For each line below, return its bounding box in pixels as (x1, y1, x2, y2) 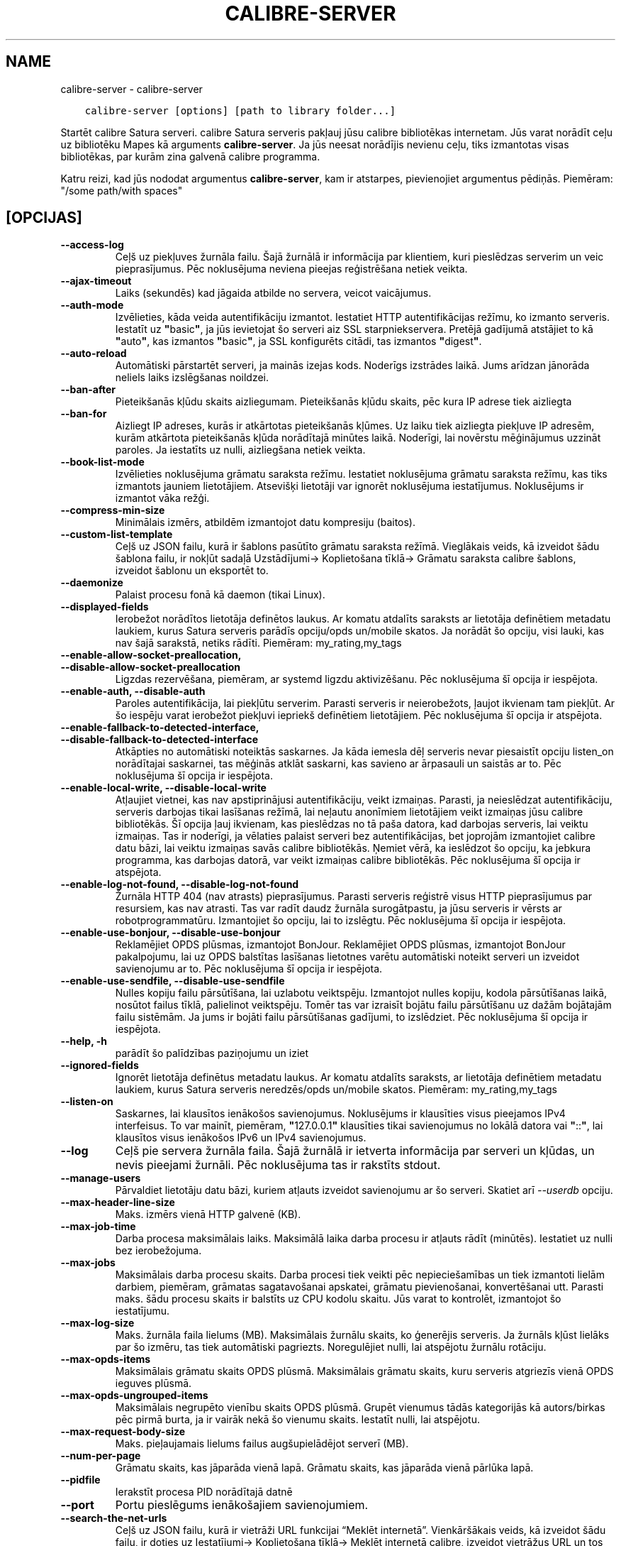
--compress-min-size (60, 504, 165, 517)
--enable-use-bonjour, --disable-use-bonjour (60, 926, 281, 939)
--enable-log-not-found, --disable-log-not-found (60, 878, 299, 891)
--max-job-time (60, 1220, 136, 1233)
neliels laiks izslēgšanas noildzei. (115, 371, 269, 384)
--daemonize (60, 576, 123, 589)
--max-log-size (60, 1317, 135, 1330)
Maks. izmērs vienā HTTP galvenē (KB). (115, 1208, 301, 1221)
